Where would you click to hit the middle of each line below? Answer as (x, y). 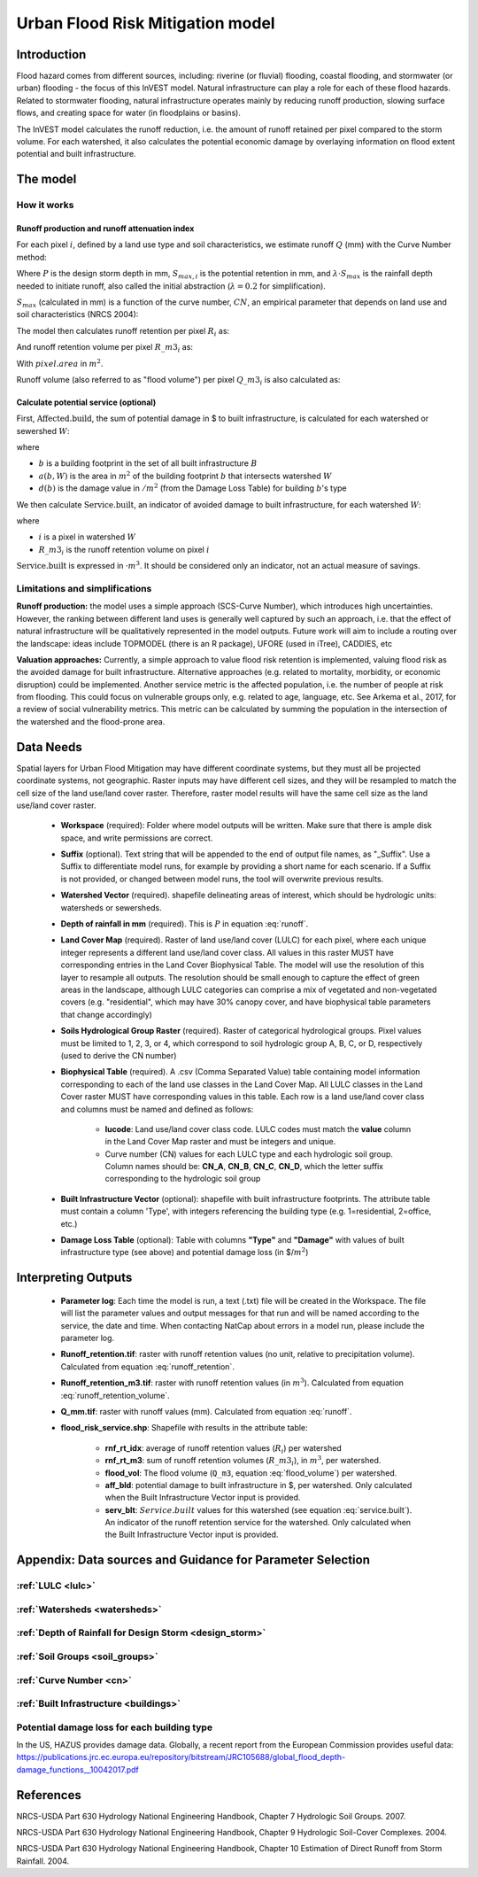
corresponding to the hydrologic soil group (183, 1179)
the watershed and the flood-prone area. (91, 721)
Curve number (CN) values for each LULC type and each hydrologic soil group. (249, 1154)
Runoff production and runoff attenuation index (105, 228)
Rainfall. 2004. (43, 1861)
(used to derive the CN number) (119, 1055)
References (49, 1795)
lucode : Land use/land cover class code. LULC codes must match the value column (258, 1129)
